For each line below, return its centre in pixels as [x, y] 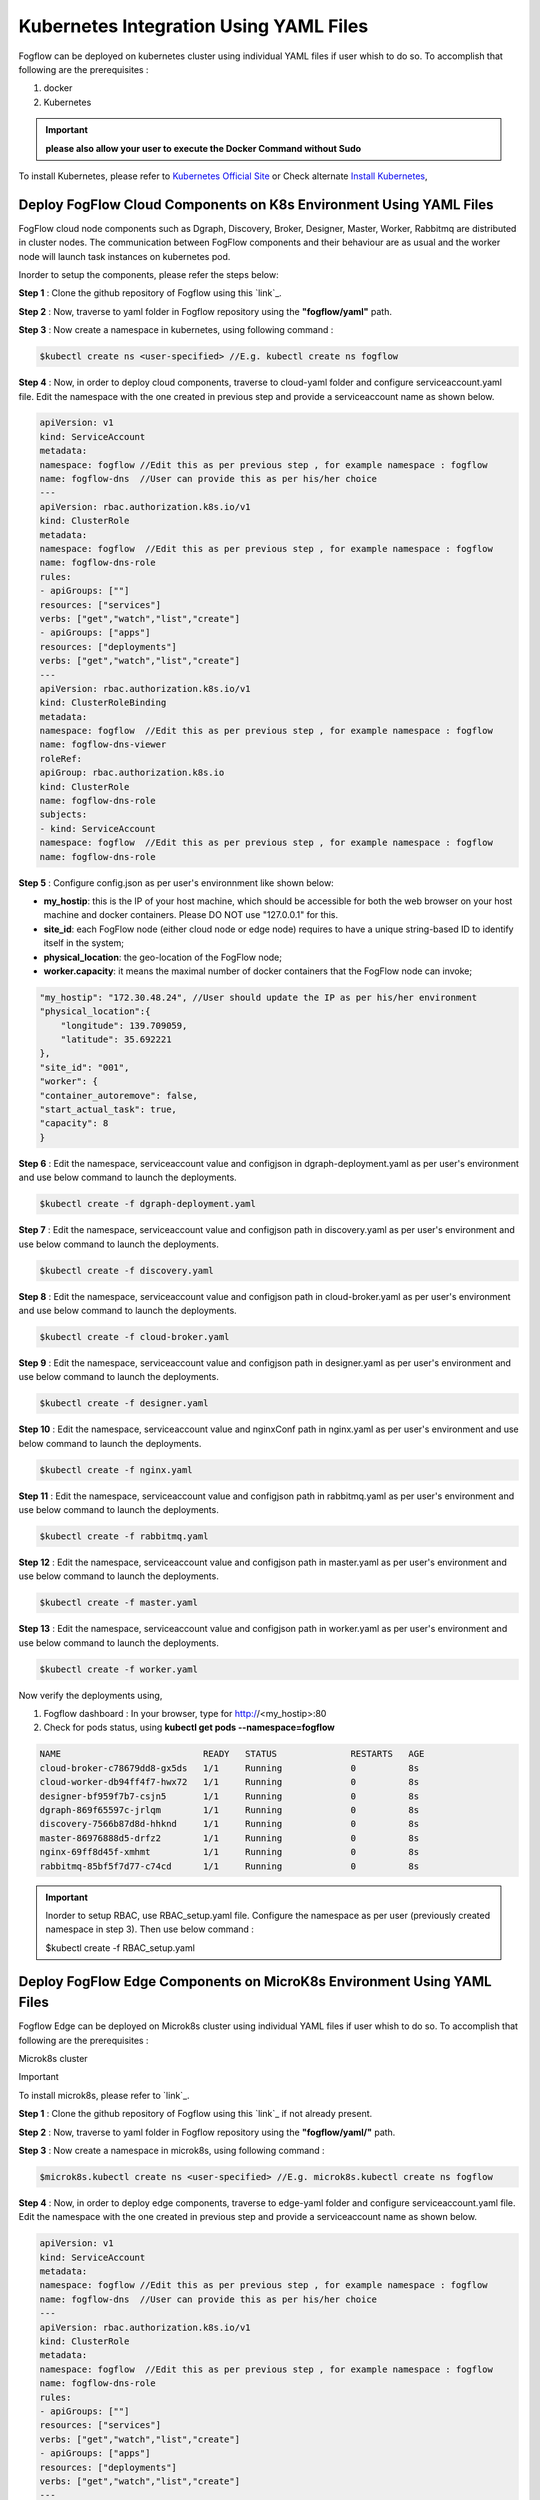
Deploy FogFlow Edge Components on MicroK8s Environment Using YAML [255, 1981]
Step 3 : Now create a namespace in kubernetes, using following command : [176, 330]
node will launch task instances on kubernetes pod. [124, 256]
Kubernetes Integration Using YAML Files [193, 26]
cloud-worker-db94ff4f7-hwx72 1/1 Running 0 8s [229, 1782]
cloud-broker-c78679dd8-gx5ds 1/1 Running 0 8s [229, 1768]
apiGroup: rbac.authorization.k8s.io [132, 773]
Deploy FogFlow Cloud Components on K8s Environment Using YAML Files [256, 204]
